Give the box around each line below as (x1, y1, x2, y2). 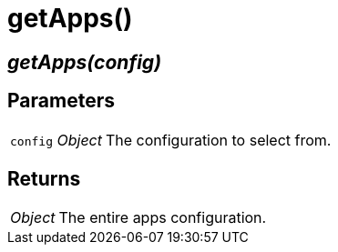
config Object (10, 130, 102, 149)
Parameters (7, 89, 115, 113)
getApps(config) (7, 50, 161, 74)
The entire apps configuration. (58, 208, 267, 227)
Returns (7, 167, 81, 191)
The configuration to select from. (106, 130, 332, 149)
